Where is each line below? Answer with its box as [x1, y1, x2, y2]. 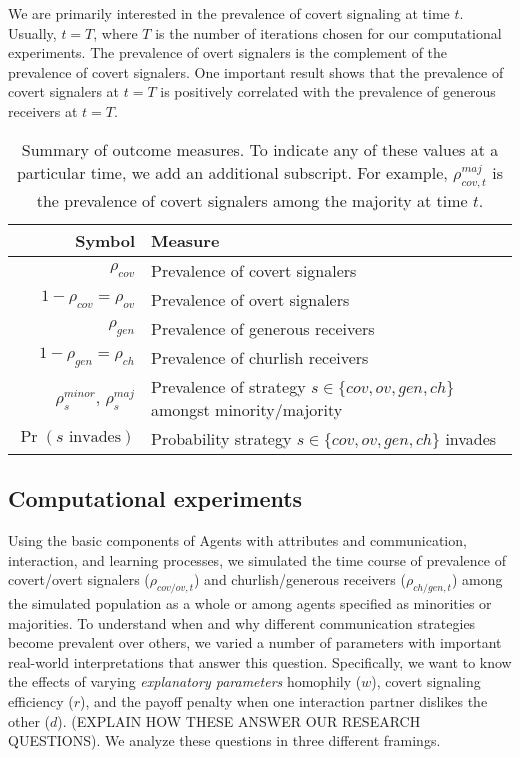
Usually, [8, 22, 57, 43]
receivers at [8, 100, 78, 121]
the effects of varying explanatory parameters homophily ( [8, 671, 362, 692]
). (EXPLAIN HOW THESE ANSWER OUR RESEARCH [57, 710, 421, 731]
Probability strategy [150, 426, 292, 450]
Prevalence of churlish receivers [150, 345, 369, 369]
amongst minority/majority [150, 397, 343, 421]
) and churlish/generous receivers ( [194, 569, 406, 590]
